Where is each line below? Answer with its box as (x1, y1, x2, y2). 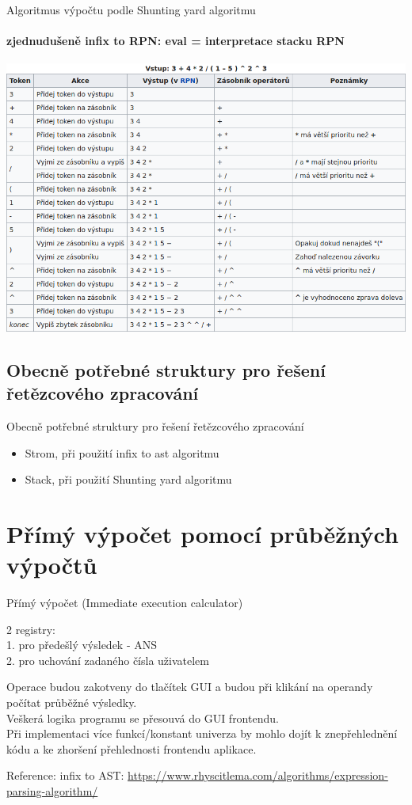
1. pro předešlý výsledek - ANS (6, 636, 158, 653)
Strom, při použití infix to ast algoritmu (25, 444, 219, 461)
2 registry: (6, 621, 55, 637)
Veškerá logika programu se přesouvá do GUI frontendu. (6, 709, 279, 726)
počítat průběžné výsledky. (6, 693, 137, 710)
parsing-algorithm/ (6, 782, 98, 799)
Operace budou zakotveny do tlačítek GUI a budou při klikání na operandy (6, 678, 373, 695)
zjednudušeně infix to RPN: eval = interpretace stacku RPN (6, 32, 345, 49)
